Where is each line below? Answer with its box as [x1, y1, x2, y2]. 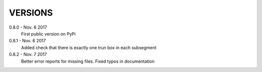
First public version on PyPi [21, 31, 76, 36]
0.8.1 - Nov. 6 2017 [9, 38, 46, 44]
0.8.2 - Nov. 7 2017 [9, 52, 47, 57]
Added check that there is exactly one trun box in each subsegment [21, 44, 157, 51]
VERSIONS [9, 7, 53, 18]
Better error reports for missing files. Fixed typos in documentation [21, 58, 155, 64]
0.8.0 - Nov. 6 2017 [9, 24, 47, 30]
